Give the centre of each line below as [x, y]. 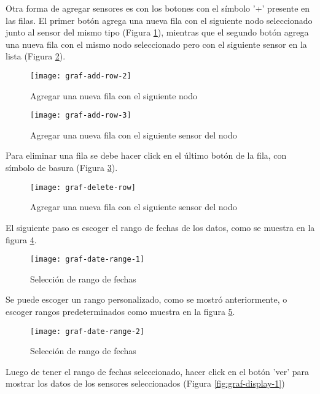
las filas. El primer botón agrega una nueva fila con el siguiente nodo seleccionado [159, 20]
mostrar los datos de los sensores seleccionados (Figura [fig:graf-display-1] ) [145, 383]
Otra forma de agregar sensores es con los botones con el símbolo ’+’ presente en [158, 8]
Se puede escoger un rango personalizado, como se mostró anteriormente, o [146, 299]
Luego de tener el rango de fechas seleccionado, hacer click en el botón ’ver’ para [157, 371]
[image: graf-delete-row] [83, 187]
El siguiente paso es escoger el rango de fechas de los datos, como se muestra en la [160, 227]
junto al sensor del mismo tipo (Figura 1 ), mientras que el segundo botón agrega [157, 32]
